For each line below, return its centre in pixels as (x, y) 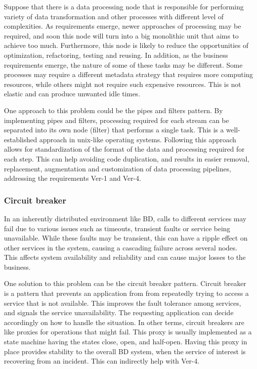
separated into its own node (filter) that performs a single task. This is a (114, 130)
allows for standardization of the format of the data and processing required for (124, 149)
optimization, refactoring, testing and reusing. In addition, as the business (116, 55)
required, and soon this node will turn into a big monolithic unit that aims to (121, 35)
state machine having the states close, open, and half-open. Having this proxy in (126, 342)
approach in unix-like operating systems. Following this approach (138, 139)
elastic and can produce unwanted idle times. (72, 94)
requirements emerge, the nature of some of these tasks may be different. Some (123, 64)
